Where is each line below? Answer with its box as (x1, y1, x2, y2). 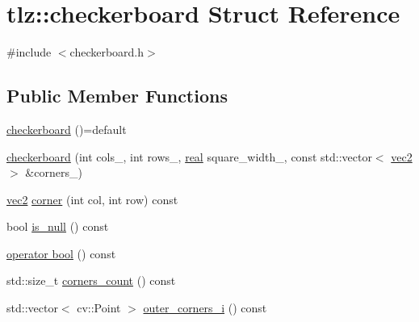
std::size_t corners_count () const (6, 272, 176, 289)
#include (6, 44, 52, 61)
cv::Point (77, 299, 121, 316)
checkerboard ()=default (6, 120, 127, 137)
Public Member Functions (6, 83, 228, 108)
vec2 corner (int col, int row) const (6, 190, 178, 207)
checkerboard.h (69, 44, 145, 61)
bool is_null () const (6, 218, 109, 235)
